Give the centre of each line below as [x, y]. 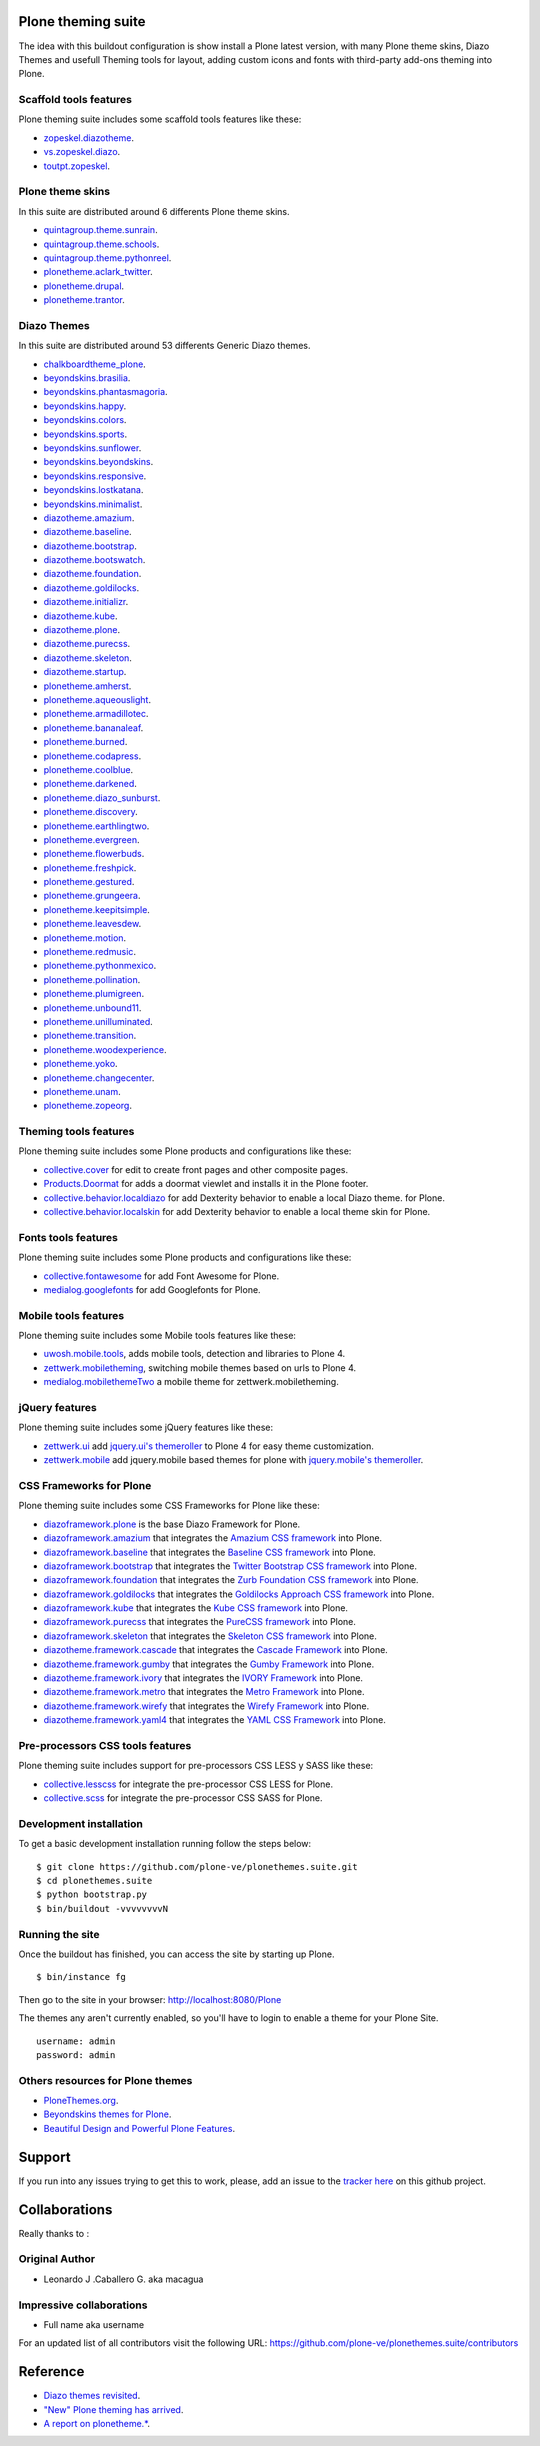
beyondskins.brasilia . [87, 378]
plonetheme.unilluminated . [98, 1021]
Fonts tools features [68, 1237]
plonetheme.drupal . [84, 286]
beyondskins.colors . [85, 420]
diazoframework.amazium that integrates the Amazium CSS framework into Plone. [213, 1538]
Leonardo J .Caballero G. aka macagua [123, 2279]
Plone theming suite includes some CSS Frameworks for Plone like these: [169, 1506]
